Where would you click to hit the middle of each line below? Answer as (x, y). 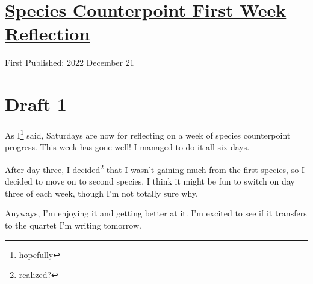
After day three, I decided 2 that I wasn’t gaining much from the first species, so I (155, 168)
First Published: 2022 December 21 (70, 62)
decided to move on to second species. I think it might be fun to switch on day (150, 181)
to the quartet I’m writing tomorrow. (73, 225)
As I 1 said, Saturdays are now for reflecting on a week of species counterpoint (148, 134)
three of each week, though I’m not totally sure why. (101, 193)
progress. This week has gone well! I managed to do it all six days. (127, 147)
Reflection (48, 33)
